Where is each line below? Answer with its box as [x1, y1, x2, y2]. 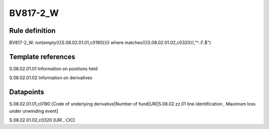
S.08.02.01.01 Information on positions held [9, 65, 98, 72]
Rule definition [9, 26, 56, 35]
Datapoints [9, 88, 44, 97]
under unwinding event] [9, 108, 58, 114]
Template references [9, 52, 76, 61]
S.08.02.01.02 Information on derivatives [9, 75, 93, 81]
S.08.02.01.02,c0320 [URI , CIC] [9, 117, 75, 123]
